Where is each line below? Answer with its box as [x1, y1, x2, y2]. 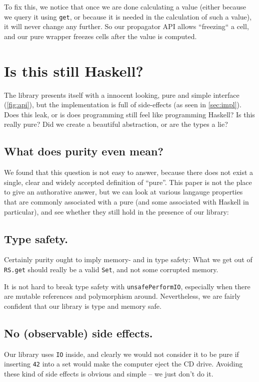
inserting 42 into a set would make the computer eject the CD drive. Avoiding [4, 358, 243, 369]
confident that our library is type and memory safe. [4, 300, 161, 311]
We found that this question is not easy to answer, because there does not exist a [4, 167, 253, 177]
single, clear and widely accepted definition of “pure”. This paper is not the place [4, 176, 252, 187]
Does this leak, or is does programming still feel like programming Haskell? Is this [4, 109, 255, 119]
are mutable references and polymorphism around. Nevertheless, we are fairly [4, 291, 240, 301]
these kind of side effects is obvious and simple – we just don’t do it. [4, 368, 213, 378]
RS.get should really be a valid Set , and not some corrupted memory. [4, 264, 218, 274]
